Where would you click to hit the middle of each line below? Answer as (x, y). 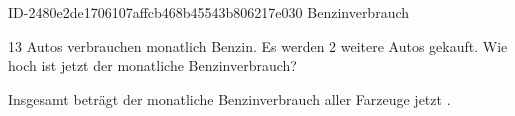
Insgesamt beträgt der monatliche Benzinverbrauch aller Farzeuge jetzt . (229, 98)
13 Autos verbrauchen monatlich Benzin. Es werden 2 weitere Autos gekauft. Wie (258, 45)
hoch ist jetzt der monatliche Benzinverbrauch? (152, 65)
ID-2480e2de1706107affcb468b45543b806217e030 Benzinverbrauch (209, 12)
